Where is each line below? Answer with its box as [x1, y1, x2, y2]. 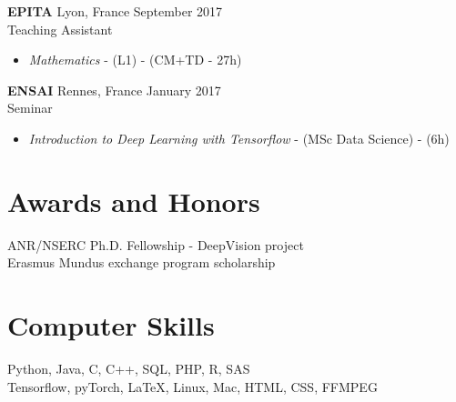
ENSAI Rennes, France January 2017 [7, 80, 221, 99]
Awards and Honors [7, 182, 260, 219]
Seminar [7, 98, 53, 117]
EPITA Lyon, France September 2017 [7, 2, 223, 20]
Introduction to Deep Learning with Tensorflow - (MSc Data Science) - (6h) [28, 128, 450, 147]
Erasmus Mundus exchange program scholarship [7, 253, 276, 272]
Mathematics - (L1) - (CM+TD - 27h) [28, 50, 242, 69]
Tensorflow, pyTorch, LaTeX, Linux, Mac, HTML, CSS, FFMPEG [7, 377, 378, 396]
